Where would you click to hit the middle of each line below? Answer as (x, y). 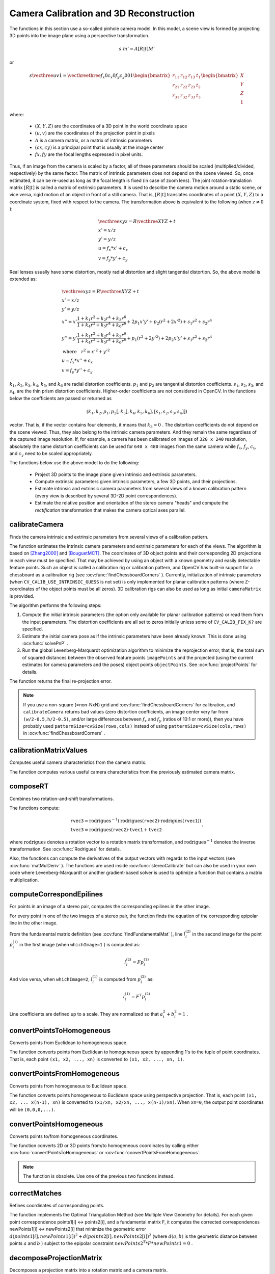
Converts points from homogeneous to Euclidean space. (68, 1086)
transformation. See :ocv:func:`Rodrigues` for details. (65, 849)
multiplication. (24, 880)
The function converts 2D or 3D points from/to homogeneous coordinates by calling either (104, 1146)
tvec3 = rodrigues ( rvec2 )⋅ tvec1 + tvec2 (116, 830)
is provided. (22, 596)
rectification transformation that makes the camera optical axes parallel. (110, 510)
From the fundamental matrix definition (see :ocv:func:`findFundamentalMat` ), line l (98, 934)
